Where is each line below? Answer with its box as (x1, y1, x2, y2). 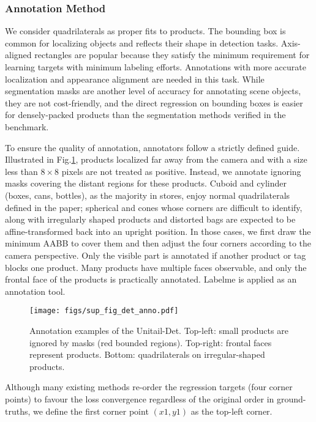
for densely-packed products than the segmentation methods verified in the (5, 108, 286, 121)
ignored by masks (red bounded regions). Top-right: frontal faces (29, 336, 272, 349)
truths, (5, 404, 31, 417)
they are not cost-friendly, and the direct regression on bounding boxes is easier (5, 96, 303, 109)
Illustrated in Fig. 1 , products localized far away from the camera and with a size (5, 153, 307, 166)
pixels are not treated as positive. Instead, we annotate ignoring (61, 165, 301, 177)
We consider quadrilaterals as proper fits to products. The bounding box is (5, 24, 286, 37)
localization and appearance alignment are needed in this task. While (5, 72, 265, 85)
